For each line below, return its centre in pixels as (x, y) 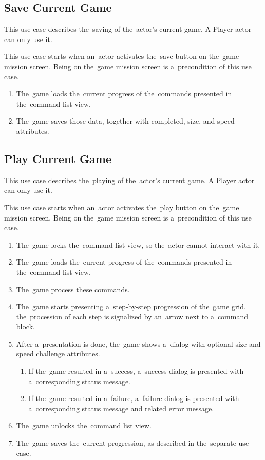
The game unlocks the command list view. (84, 425)
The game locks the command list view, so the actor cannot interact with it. (138, 244)
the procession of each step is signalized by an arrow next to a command (132, 316)
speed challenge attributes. (58, 354)
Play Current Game (58, 158)
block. (25, 326)
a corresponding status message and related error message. (121, 408)
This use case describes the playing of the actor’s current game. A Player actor (129, 180)
